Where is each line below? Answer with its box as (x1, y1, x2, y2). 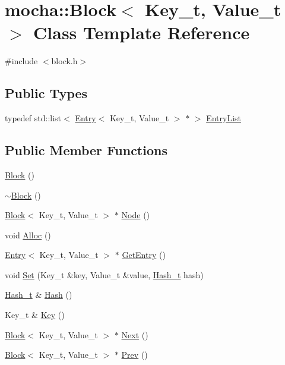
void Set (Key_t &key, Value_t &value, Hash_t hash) (5, 268, 204, 281)
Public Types (5, 84, 88, 102)
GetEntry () (122, 248, 166, 261)
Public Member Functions (5, 141, 167, 159)
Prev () (121, 348, 148, 361)
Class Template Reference (33, 20, 250, 45)
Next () (121, 328, 148, 341)
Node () (121, 209, 150, 221)
